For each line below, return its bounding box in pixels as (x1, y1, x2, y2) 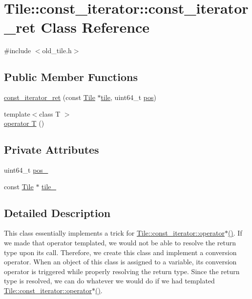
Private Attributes (4, 142, 99, 157)
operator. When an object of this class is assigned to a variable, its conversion (4, 257, 237, 267)
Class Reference (41, 17, 150, 37)
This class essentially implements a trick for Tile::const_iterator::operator (4, 228, 225, 238)
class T (39, 108, 61, 119)
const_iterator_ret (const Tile (4, 92, 95, 102)
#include (4, 45, 31, 56)
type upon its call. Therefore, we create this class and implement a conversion (4, 247, 237, 257)
